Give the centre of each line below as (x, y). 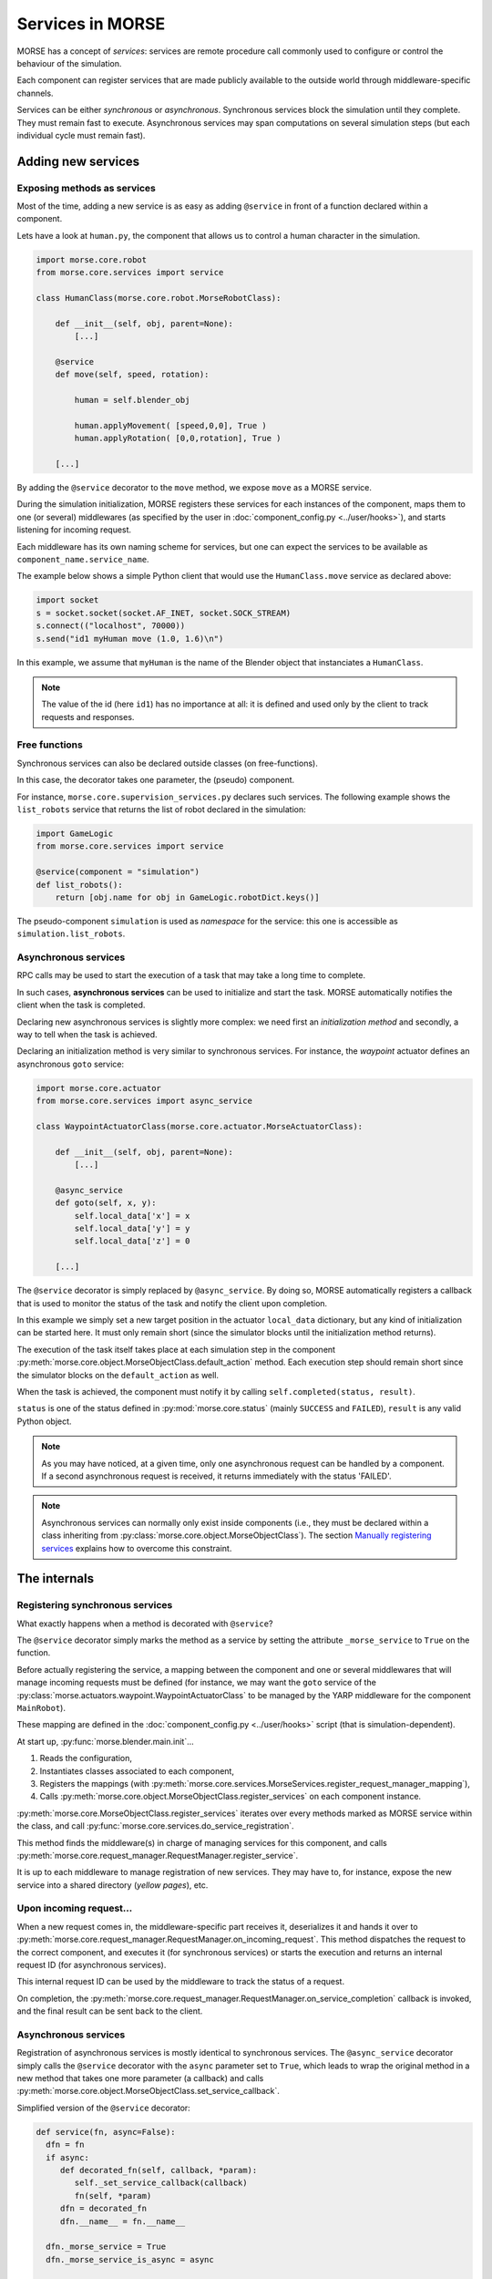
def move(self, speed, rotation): (132, 375)
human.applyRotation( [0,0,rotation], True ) (178, 438)
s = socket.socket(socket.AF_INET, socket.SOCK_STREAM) (164, 613)
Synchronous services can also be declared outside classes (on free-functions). (167, 763)
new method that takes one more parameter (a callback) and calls (140, 2078)
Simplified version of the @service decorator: (103, 2108)
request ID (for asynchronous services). (92, 1965)
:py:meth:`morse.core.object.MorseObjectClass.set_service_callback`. (148, 2091)
